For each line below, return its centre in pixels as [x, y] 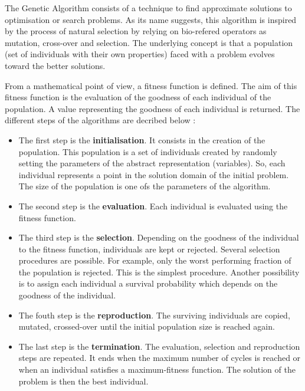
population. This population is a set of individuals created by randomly [148, 151]
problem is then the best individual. [83, 381]
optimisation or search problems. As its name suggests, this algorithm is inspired [151, 19]
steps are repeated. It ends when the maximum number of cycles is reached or [160, 358]
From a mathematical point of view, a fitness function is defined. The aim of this [151, 85]
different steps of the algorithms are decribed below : [100, 120]
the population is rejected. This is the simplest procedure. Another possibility [159, 272]
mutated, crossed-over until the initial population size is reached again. [147, 326]
